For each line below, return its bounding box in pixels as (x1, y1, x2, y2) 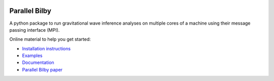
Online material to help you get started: (9, 36, 91, 42)
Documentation (22, 59, 54, 65)
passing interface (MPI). (9, 27, 60, 33)
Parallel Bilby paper (22, 66, 63, 72)
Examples (22, 53, 43, 59)
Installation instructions (22, 45, 71, 51)
